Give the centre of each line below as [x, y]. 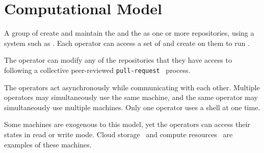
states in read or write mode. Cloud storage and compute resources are [118, 134]
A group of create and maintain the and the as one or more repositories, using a [129, 33]
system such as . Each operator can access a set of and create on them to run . [127, 43]
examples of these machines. [48, 144]
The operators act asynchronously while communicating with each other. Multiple [132, 87]
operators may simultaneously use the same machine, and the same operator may [131, 97]
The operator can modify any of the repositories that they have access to [118, 60]
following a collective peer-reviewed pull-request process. [97, 70]
